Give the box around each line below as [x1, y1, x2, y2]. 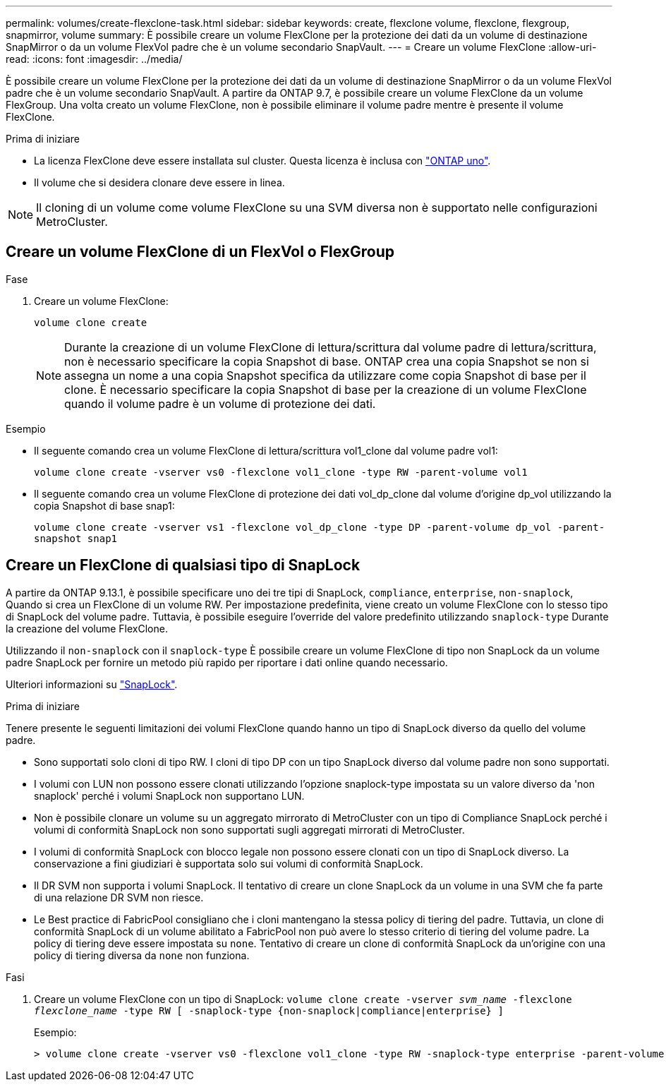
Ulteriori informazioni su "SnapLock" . [6, 678, 178, 690]
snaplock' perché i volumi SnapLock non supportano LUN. [34, 789, 305, 802]
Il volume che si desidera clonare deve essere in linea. [34, 176, 285, 188]
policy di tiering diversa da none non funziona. [34, 949, 250, 961]
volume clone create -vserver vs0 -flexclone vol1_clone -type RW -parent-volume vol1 [34, 466, 528, 478]
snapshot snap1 [34, 532, 118, 544]
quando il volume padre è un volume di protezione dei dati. [64, 396, 376, 411]
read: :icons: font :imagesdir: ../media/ [6, 53, 183, 65]
